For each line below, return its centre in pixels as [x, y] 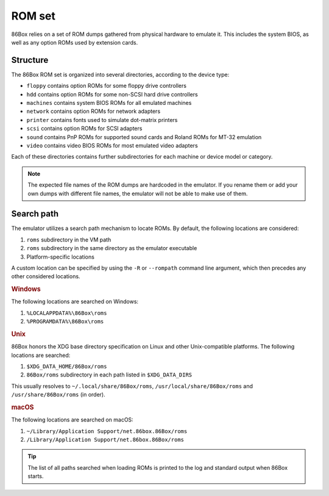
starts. [36, 476]
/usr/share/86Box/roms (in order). [58, 395]
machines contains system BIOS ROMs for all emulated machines [109, 103]
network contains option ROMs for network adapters [94, 111]
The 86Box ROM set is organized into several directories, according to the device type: [120, 74]
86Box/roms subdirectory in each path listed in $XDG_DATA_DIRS [109, 375]
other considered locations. [46, 276]
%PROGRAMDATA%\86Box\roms [65, 322]
